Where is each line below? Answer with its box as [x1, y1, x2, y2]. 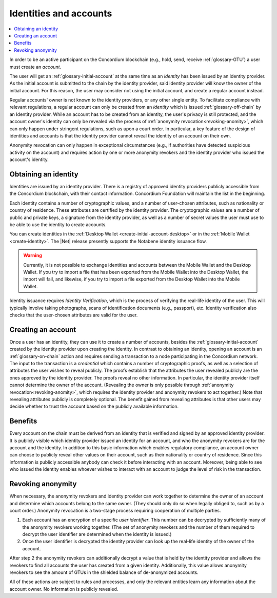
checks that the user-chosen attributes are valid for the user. [9, 312, 138, 318]
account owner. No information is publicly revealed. [9, 586, 118, 592]
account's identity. [9, 156, 49, 163]
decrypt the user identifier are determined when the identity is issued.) [22, 531, 172, 537]
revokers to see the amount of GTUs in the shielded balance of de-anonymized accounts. [9, 569, 199, 575]
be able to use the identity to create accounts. [9, 222, 107, 228]
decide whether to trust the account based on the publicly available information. [9, 403, 179, 410]
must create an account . [9, 64, 62, 70]
